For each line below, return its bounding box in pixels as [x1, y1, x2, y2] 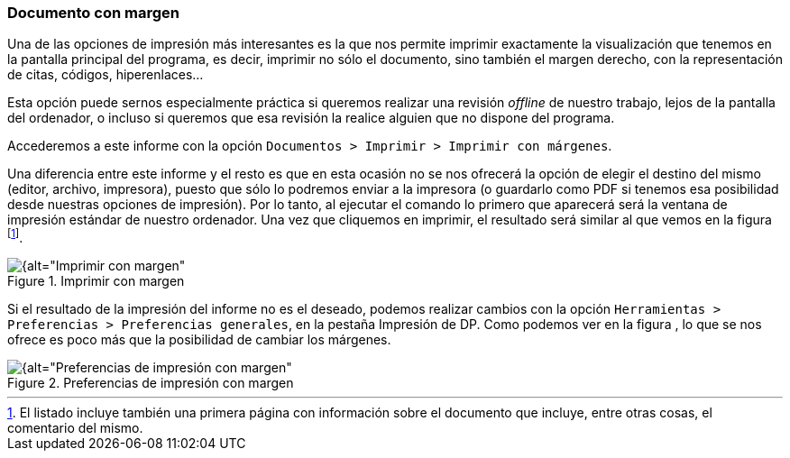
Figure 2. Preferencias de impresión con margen [7, 375, 294, 391]
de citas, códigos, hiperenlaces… [7, 67, 204, 83]
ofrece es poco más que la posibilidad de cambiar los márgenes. [7, 332, 391, 348]
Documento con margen [7, 4, 179, 22]
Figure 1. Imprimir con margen [7, 273, 185, 289]
